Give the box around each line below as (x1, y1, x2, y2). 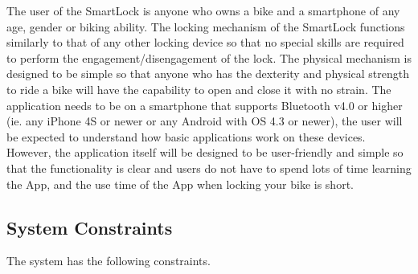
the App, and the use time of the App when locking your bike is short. (6, 175, 354, 192)
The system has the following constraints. (6, 252, 211, 269)
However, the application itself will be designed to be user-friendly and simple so (6, 144, 404, 161)
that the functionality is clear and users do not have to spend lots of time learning (6, 159, 412, 176)
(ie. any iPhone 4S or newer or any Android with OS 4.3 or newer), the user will (6, 112, 403, 129)
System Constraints (6, 215, 173, 239)
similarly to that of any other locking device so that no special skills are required (6, 34, 404, 51)
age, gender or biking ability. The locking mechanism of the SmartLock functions (6, 18, 405, 35)
